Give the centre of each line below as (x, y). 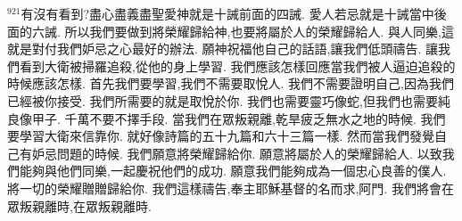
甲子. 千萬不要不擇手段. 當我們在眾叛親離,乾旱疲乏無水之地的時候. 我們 (239, 118)
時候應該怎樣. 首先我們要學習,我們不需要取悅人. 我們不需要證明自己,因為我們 (231, 83)
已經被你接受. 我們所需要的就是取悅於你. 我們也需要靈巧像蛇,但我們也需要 (223, 100)
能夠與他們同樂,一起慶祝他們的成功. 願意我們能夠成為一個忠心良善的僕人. (233, 171)
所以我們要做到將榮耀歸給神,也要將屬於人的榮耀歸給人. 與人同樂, (253, 31)
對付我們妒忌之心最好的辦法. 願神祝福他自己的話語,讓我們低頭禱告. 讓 (235, 49)
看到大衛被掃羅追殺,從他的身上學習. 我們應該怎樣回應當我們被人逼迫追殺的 (237, 65)
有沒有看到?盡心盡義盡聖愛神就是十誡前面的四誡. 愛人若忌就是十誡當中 (227, 13)
